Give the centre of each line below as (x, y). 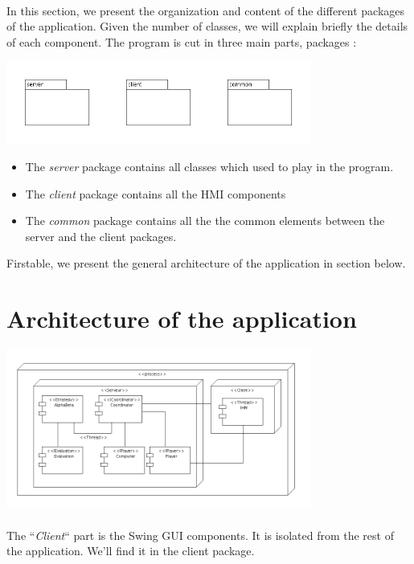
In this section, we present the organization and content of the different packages (206, 10)
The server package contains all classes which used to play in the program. (209, 167)
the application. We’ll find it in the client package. (131, 551)
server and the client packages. (101, 236)
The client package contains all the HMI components (156, 193)
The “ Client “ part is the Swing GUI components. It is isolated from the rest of (200, 535)
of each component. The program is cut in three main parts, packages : (182, 41)
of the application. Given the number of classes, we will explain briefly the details (207, 26)
